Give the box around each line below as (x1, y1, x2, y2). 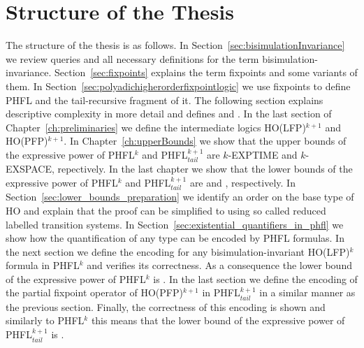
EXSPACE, (6, 161, 54, 176)
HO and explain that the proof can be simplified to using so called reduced (6, 203, 326, 217)
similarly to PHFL (6, 313, 85, 328)
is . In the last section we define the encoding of (153, 271, 358, 286)
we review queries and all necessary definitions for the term (6, 51, 259, 66)
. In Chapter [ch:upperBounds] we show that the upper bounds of (64, 133, 347, 148)
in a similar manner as (259, 285, 356, 300)
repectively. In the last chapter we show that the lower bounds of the (57, 161, 353, 176)
